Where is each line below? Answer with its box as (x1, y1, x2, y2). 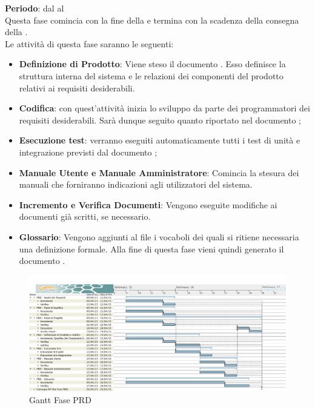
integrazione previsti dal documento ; (19, 145, 157, 158)
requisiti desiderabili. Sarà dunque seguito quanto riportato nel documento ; (19, 113, 302, 126)
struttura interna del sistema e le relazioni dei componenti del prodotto (19, 69, 283, 82)
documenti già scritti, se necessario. (19, 210, 151, 223)
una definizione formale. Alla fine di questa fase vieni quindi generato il (19, 242, 284, 255)
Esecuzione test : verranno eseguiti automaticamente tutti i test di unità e (19, 134, 300, 146)
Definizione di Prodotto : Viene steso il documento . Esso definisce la (19, 58, 286, 70)
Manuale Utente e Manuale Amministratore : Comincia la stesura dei (19, 166, 299, 179)
